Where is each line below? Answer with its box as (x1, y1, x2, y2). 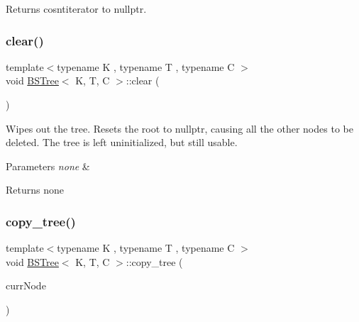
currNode (6, 278, 46, 293)
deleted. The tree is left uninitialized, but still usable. (6, 135, 238, 150)
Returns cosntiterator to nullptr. (6, 1, 147, 16)
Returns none (6, 182, 64, 197)
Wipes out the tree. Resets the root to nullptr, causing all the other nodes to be (6, 121, 353, 135)
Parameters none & (6, 158, 90, 173)
